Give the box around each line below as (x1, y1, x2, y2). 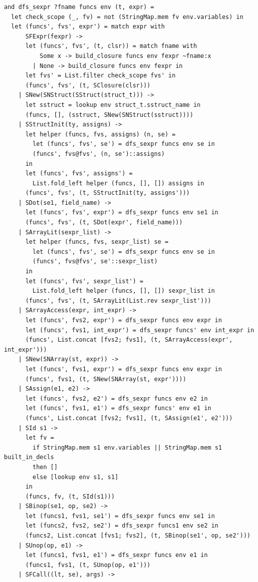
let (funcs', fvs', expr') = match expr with (11, 23, 165, 30)
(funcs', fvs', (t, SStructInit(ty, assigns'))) (25, 189, 190, 197)
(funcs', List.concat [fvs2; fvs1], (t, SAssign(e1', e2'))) (25, 414, 233, 422)
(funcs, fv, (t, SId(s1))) (25, 493, 115, 500)
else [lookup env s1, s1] (32, 473, 119, 481)
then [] (32, 463, 58, 471)
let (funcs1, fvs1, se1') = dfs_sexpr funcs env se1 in (25, 512, 215, 520)
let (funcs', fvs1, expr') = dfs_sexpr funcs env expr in (25, 365, 222, 373)
